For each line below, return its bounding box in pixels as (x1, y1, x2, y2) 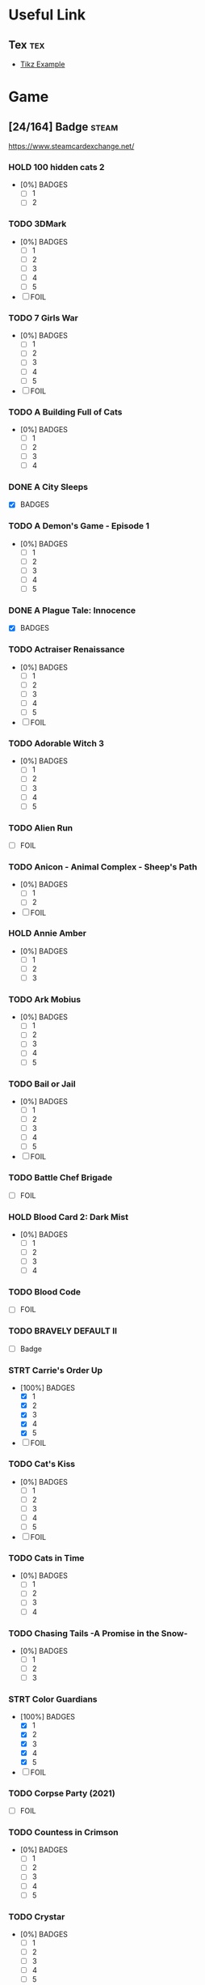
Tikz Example (19, 59, 65, 69)
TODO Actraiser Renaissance (8, 644, 125, 655)
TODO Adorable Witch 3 (8, 738, 105, 750)
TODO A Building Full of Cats (8, 406, 123, 418)
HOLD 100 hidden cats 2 (8, 161, 105, 172)
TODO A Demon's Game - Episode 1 (8, 521, 149, 532)
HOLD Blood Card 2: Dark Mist (8, 1211, 129, 1222)
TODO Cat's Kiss (8, 1459, 75, 1470)
